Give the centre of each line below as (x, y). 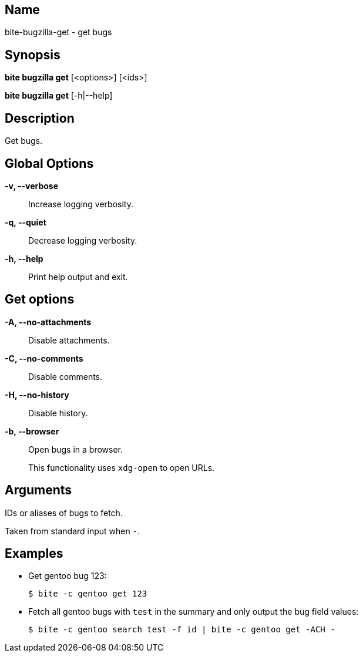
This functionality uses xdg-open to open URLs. (122, 467)
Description (40, 118)
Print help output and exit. (78, 277)
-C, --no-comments (44, 358)
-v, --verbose (32, 186)
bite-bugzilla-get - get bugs (58, 32)
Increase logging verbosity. (81, 204)
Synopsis (33, 55)
